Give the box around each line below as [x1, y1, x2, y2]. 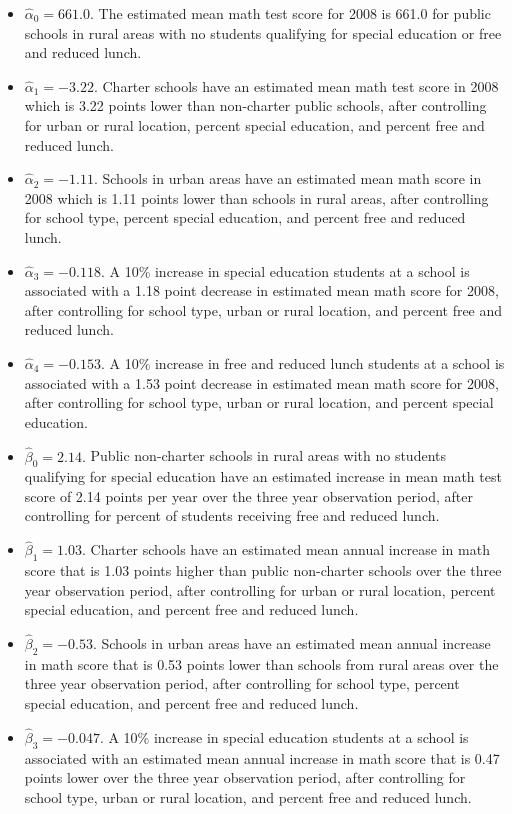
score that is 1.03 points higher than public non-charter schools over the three [24, 560, 502, 581]
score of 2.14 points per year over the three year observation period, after [24, 485, 473, 506]
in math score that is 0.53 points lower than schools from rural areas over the [24, 653, 499, 674]
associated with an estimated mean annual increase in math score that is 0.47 [24, 747, 500, 768]
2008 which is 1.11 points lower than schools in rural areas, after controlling [24, 187, 489, 208]
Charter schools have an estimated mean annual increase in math [90, 539, 490, 560]
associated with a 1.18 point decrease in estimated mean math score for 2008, [24, 280, 499, 301]
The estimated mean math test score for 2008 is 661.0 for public [98, 3, 491, 23]
